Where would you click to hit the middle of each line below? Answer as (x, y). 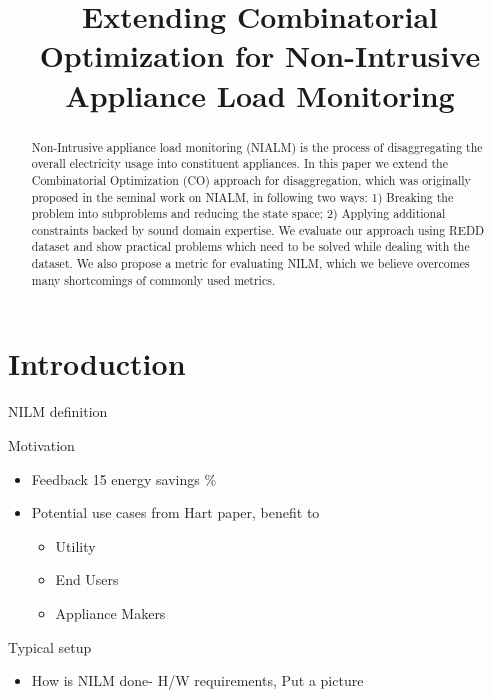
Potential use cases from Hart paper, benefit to (175, 512)
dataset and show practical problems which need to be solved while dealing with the (250, 246)
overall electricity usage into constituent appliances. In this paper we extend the (239, 163)
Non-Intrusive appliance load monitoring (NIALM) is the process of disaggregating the (257, 146)
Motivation (41, 444)
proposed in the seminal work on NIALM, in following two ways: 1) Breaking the (242, 196)
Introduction (97, 363)
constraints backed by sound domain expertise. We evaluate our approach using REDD (258, 229)
